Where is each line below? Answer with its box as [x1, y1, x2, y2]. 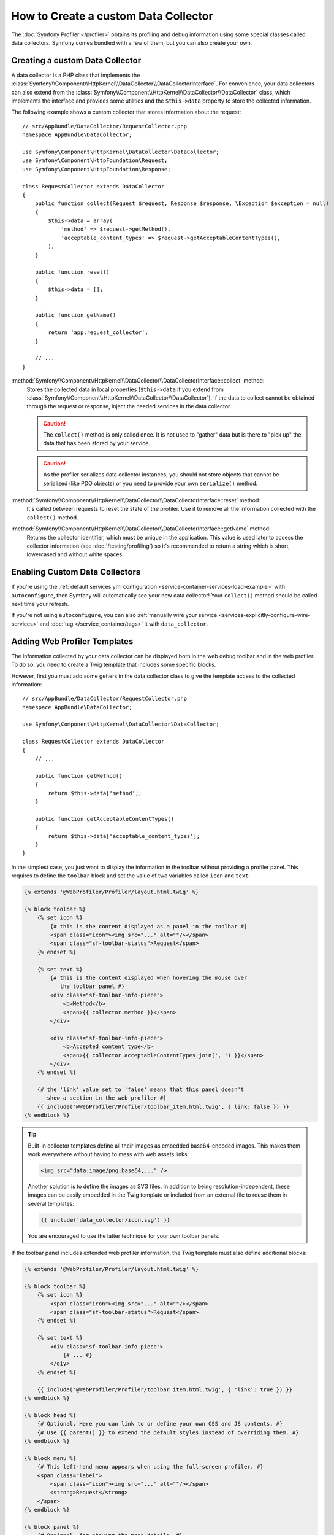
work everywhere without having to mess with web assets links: [28, 1151, 189, 1158]
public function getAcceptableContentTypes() [34, 815, 175, 822]
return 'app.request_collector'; [48, 329, 148, 336]
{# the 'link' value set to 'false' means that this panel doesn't [37, 1086, 245, 1093]
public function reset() [34, 269, 110, 276]
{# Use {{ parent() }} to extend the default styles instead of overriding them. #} [37, 1429, 300, 1436]
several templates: [28, 1200, 75, 1207]
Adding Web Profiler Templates [11, 636, 134, 647]
